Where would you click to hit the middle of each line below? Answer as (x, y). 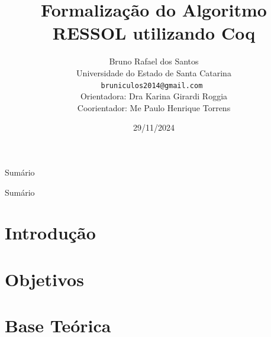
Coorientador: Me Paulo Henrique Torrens (154, 107)
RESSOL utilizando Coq (154, 33)
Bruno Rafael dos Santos (154, 61)
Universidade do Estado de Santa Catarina (154, 72)
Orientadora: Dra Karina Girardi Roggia (154, 96)
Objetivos (44, 279)
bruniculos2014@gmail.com (152, 85)
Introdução (50, 233)
